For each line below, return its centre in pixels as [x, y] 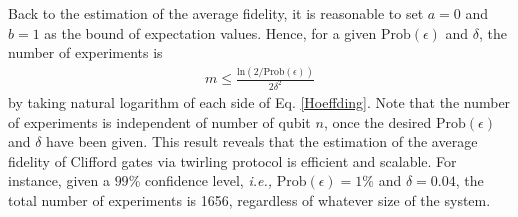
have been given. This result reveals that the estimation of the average [262, 141]
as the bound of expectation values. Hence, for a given [210, 32]
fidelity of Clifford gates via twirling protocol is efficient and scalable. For [232, 160]
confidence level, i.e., [208, 180]
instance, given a [59, 180]
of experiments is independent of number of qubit [159, 121]
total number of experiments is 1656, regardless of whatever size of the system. [249, 199]
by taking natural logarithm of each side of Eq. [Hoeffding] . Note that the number [259, 102]
